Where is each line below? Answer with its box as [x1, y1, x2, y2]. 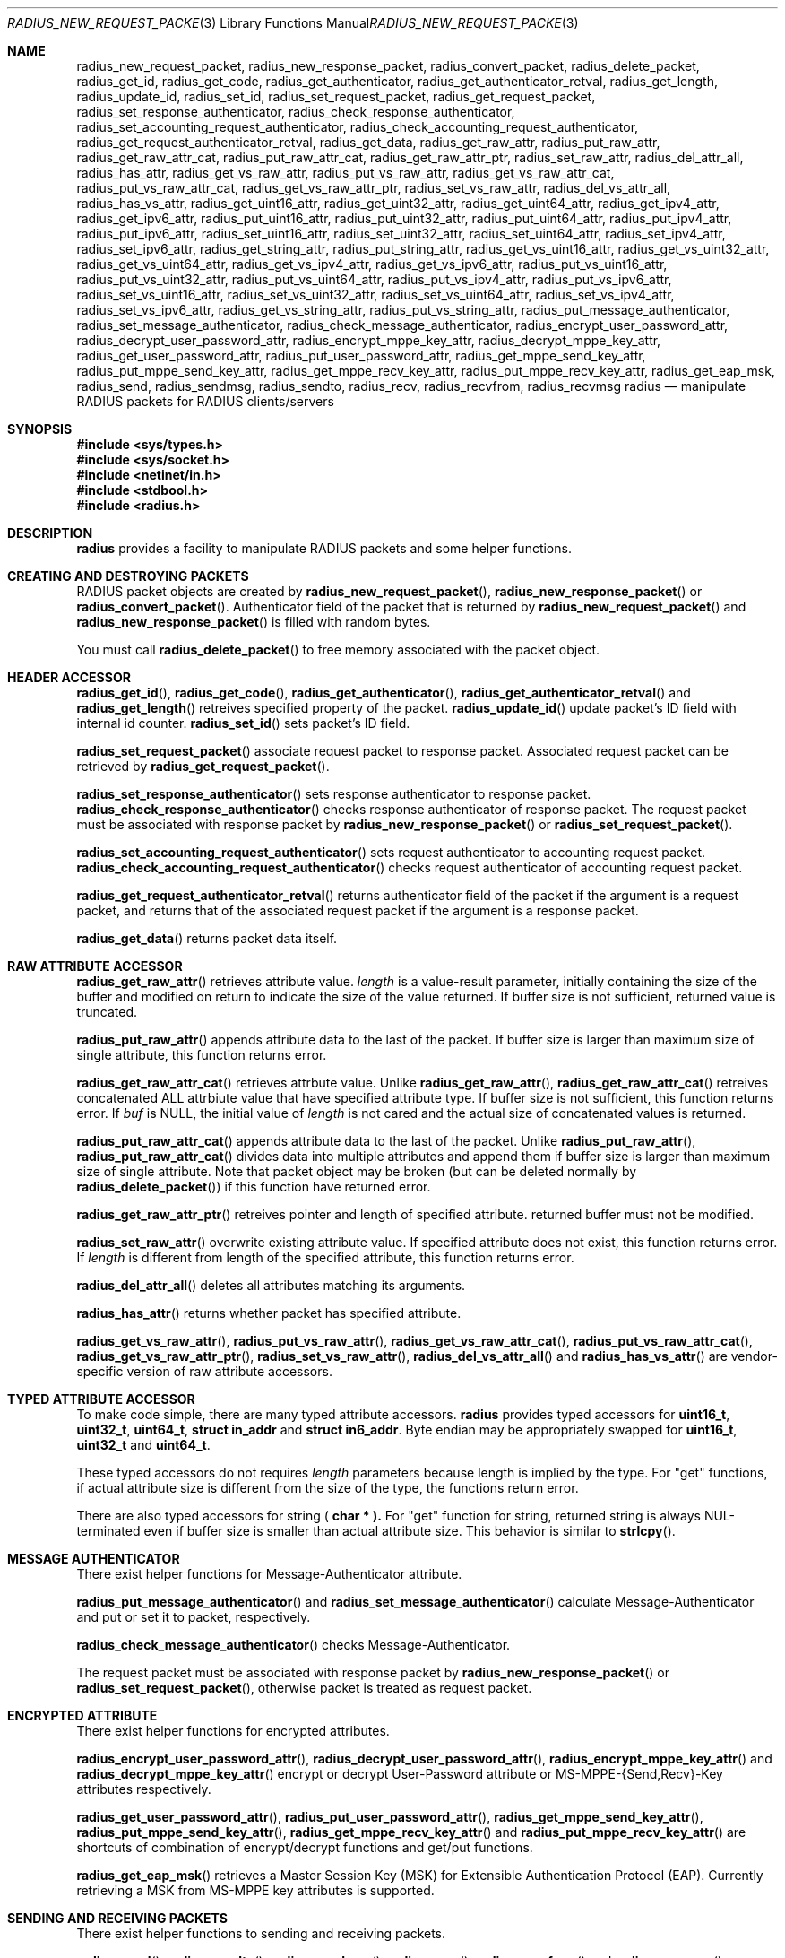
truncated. [76, 1004, 137, 1019]
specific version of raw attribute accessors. [76, 1364, 332, 1379]
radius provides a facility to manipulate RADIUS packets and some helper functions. [76, 541, 572, 556]
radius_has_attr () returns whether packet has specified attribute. [76, 1305, 462, 1321]
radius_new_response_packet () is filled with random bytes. [76, 614, 431, 629]
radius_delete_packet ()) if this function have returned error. [76, 1179, 431, 1194]
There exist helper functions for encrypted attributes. [76, 1723, 390, 1738]
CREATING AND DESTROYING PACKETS [7, 568, 249, 584]
